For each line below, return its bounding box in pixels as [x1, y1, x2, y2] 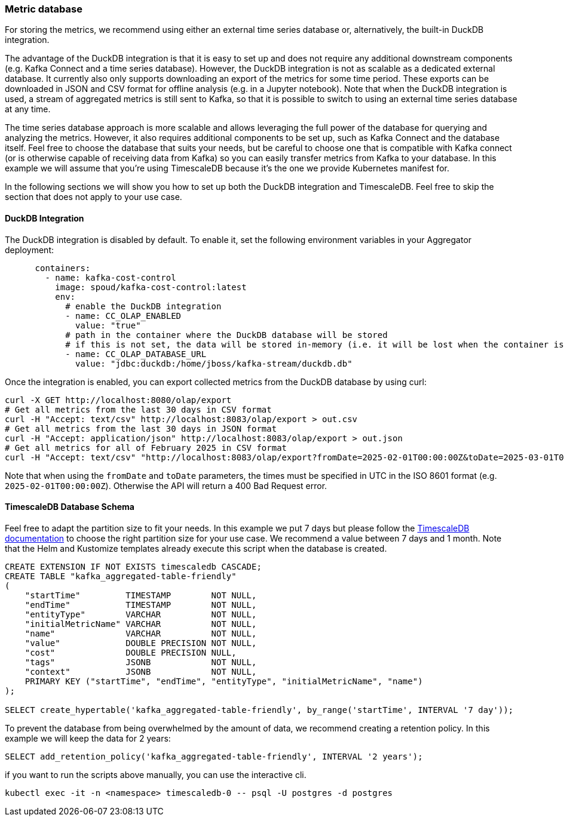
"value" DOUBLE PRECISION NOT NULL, [24, 638, 257, 648]
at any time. [5, 104, 51, 115]
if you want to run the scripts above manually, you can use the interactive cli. [5, 769, 306, 780]
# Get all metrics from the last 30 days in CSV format [5, 404, 272, 414]
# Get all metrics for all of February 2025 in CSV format [5, 442, 287, 453]
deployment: [5, 244, 54, 255]
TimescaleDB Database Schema [5, 502, 134, 512]
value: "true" [75, 320, 141, 330]
